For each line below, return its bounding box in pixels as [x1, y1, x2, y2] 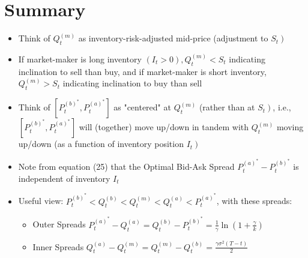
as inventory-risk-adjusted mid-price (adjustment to [78, 32, 268, 44]
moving [276, 121, 304, 133]
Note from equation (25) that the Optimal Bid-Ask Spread [18, 160, 235, 173]
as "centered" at [113, 101, 171, 113]
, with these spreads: [216, 194, 292, 207]
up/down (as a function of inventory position [18, 137, 184, 150]
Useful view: [18, 194, 64, 207]
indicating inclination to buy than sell [62, 77, 202, 89]
